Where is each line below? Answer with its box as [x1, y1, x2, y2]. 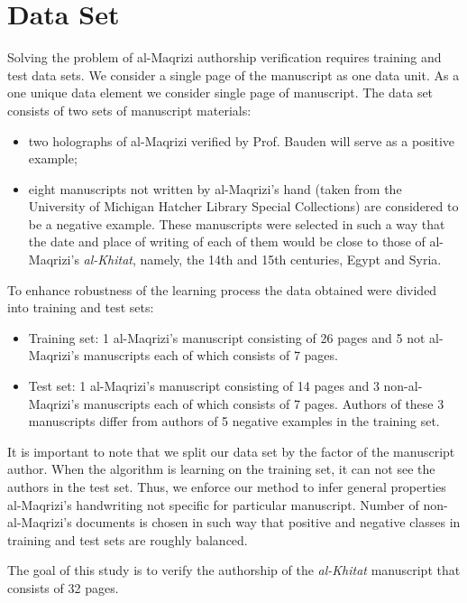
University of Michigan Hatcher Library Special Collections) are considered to [28, 197, 459, 216]
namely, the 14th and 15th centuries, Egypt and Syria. [140, 250, 442, 269]
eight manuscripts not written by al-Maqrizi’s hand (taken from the [28, 179, 402, 198]
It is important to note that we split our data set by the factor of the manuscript [7, 441, 455, 460]
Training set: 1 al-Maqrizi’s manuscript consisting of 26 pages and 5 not [28, 328, 426, 347]
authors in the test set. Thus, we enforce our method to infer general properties [7, 478, 446, 496]
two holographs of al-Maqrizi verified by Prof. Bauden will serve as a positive [28, 131, 455, 150]
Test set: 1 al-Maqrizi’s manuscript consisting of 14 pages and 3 [28, 376, 380, 395]
